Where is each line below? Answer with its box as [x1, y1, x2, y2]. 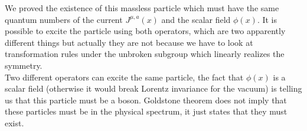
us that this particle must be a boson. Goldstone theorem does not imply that [5, 93, 287, 106]
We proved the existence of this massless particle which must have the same [5, 2, 279, 14]
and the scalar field [161, 13, 231, 25]
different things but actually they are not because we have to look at [5, 36, 253, 48]
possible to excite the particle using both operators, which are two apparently [5, 25, 286, 37]
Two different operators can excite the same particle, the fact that [5, 70, 244, 83]
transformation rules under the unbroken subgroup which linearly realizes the [5, 48, 285, 60]
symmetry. [5, 59, 43, 71]
